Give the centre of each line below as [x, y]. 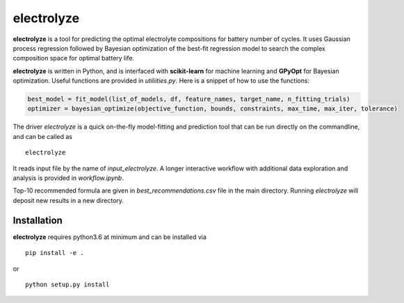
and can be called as [43, 136]
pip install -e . [55, 253]
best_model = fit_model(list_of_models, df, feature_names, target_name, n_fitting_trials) [189, 99]
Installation [38, 220]
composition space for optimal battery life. [74, 58]
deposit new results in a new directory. [68, 200]
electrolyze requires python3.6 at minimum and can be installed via [110, 237]
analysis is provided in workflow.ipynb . [68, 178]
